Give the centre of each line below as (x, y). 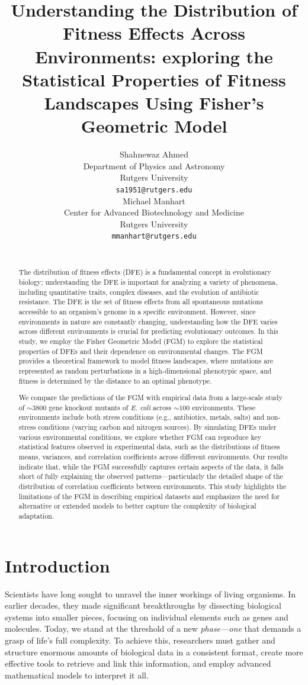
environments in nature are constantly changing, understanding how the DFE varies (148, 321)
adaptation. (36, 515)
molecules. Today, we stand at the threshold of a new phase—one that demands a (153, 628)
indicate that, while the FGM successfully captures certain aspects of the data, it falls (151, 466)
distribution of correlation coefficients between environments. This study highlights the (153, 486)
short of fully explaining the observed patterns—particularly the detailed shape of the (151, 476)
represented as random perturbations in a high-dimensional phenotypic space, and (145, 370)
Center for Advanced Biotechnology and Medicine (154, 212)
